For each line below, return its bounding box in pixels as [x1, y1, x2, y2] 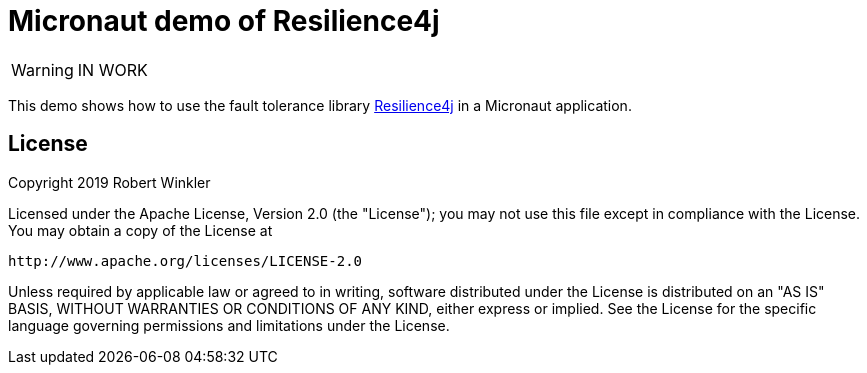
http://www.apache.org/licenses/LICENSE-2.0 [8, 252, 363, 269]
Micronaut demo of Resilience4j [8, 4, 440, 38]
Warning [11, 59, 74, 80]
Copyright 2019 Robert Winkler [8, 173, 211, 191]
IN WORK [77, 59, 148, 80]
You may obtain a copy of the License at [8, 221, 273, 239]
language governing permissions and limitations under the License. [8, 316, 450, 334]
